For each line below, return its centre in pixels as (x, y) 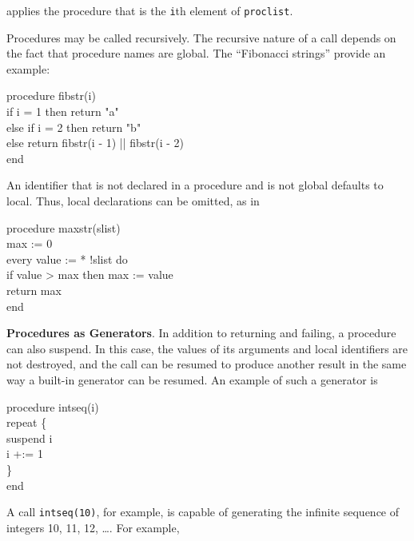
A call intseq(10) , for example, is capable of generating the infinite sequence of (203, 512)
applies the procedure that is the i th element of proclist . (150, 10)
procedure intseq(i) (53, 406)
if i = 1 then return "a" (63, 111)
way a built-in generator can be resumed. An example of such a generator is (192, 379)
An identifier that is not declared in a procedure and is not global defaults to (195, 185)
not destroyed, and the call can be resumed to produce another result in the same (207, 364)
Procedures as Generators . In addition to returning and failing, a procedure (201, 333)
